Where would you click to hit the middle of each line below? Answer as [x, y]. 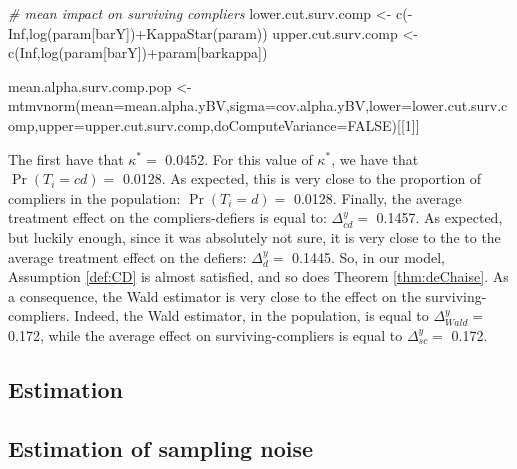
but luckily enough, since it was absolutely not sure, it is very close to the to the [254, 236]
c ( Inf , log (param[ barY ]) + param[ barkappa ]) [138, 52]
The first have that [66, 158]
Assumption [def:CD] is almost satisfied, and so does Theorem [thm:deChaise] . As [258, 276]
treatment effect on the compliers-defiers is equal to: [167, 217]
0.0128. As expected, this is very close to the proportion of [302, 178]
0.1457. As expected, [439, 217]
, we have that [375, 158]
